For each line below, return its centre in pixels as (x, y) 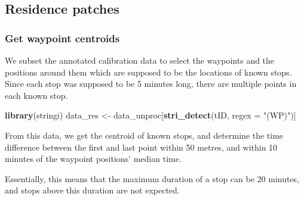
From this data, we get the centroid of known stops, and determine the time (144, 135)
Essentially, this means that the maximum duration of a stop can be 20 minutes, (152, 178)
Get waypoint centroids (62, 38)
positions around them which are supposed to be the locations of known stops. (148, 72)
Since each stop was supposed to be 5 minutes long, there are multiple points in (151, 84)
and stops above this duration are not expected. (92, 190)
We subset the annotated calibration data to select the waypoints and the (140, 60)
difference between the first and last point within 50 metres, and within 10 (141, 147)
